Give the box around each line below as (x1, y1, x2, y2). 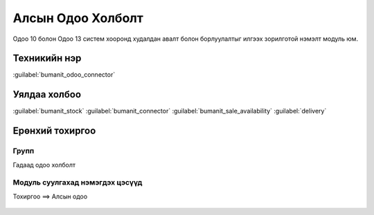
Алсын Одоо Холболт (12, 10, 143, 26)
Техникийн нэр (12, 53, 82, 64)
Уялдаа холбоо (12, 88, 82, 100)
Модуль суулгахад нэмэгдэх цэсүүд (12, 178, 143, 187)
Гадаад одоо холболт (12, 160, 76, 169)
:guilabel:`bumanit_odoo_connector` (12, 71, 116, 79)
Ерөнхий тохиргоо (12, 125, 96, 137)
